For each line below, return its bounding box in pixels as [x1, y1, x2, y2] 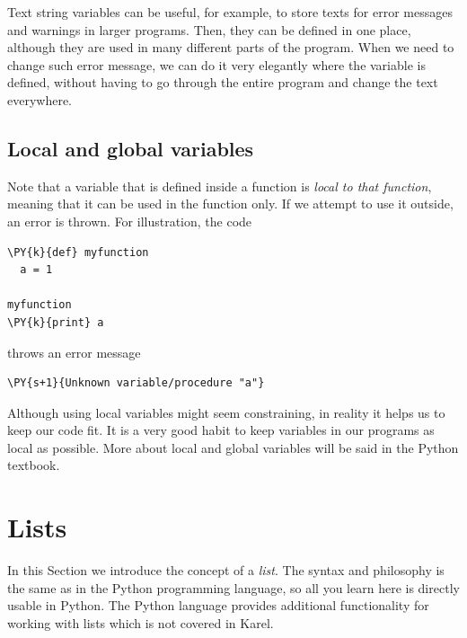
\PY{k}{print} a [7, 315, 104, 329]
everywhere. [7, 90, 73, 109]
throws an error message [7, 342, 141, 361]
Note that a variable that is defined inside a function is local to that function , [7, 176, 432, 195]
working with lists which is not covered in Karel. [7, 613, 274, 632]
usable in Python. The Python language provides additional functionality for [7, 596, 429, 615]
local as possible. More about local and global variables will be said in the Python [7, 438, 459, 456]
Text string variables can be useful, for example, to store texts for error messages [7, 3, 453, 21]
